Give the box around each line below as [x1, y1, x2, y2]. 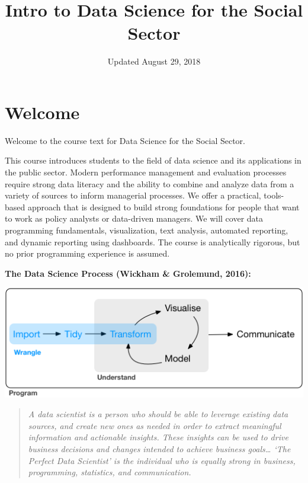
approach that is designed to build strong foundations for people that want [27, 200, 300, 213]
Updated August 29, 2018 [107, 55, 201, 68]
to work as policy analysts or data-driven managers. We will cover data [5, 212, 264, 225]
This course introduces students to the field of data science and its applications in [5, 154, 301, 167]
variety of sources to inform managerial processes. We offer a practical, [5, 189, 261, 201]
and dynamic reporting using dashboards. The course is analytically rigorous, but [5, 235, 300, 248]
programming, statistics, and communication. [28, 466, 191, 478]
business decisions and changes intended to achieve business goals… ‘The [28, 442, 291, 455]
